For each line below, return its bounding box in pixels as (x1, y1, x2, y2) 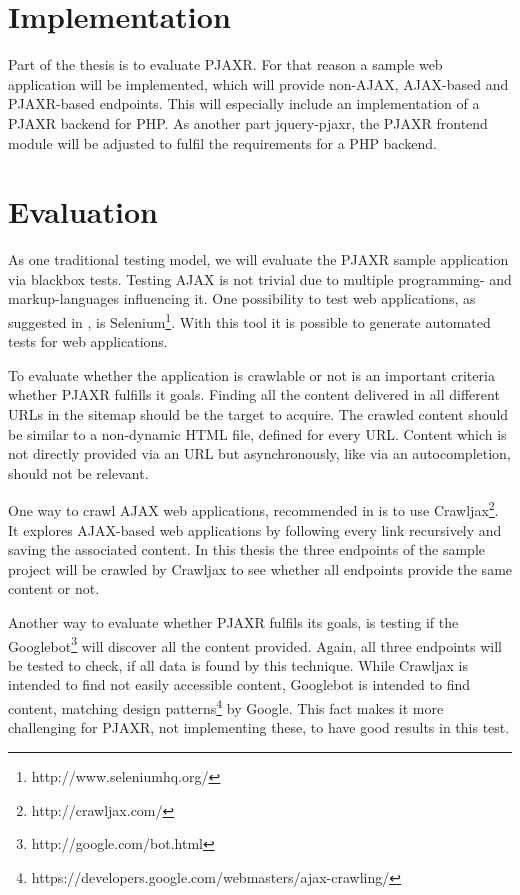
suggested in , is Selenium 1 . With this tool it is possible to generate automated (8, 309, 491, 332)
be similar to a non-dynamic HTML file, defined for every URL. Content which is (8, 423, 507, 444)
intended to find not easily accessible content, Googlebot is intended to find (8, 674, 471, 695)
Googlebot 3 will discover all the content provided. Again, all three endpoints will (8, 632, 502, 656)
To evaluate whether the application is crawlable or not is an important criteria (8, 364, 495, 385)
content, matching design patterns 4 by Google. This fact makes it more (8, 695, 444, 718)
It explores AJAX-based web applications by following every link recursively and (8, 519, 502, 540)
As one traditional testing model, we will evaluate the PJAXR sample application (8, 249, 509, 270)
